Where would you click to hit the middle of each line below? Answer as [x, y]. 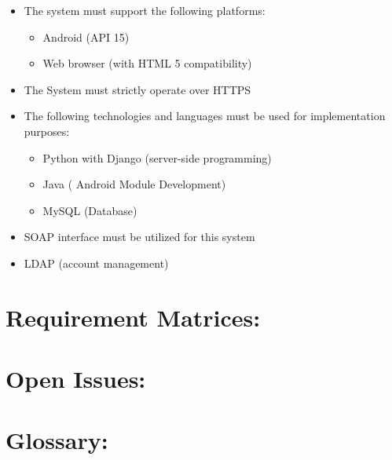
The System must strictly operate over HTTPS [137, 89]
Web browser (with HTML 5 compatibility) [147, 63]
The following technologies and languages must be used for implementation [205, 116]
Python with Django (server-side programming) [157, 157]
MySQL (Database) [90, 210]
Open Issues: [76, 379]
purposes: [47, 131]
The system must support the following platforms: [145, 10]
